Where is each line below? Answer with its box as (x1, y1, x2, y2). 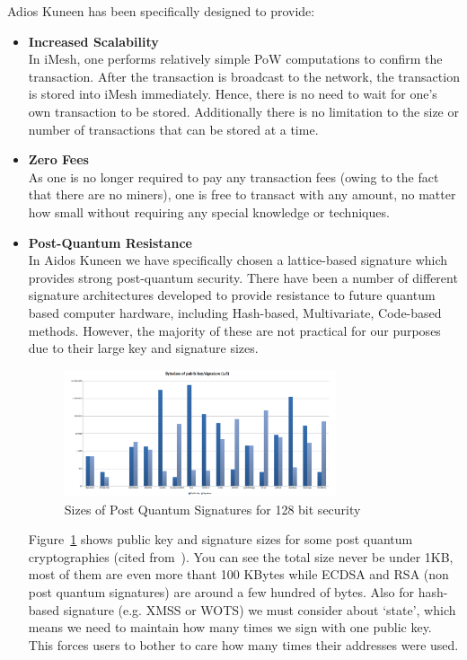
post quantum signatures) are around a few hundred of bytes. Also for (28, 583, 414, 602)
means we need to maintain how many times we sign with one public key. (28, 618, 432, 637)
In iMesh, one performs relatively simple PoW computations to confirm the (28, 49, 443, 68)
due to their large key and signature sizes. (28, 339, 259, 357)
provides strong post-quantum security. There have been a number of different (28, 268, 458, 286)
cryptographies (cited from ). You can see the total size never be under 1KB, (28, 547, 454, 566)
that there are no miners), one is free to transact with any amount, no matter (28, 185, 456, 204)
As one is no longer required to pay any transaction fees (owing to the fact (28, 167, 439, 186)
